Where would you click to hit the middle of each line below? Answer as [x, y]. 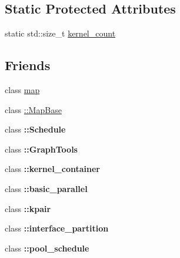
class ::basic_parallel [46, 188]
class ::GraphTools [41, 149]
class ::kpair [28, 208]
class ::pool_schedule [47, 248]
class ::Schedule [35, 129]
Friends [28, 65]
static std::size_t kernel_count [60, 33]
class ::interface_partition [57, 228]
